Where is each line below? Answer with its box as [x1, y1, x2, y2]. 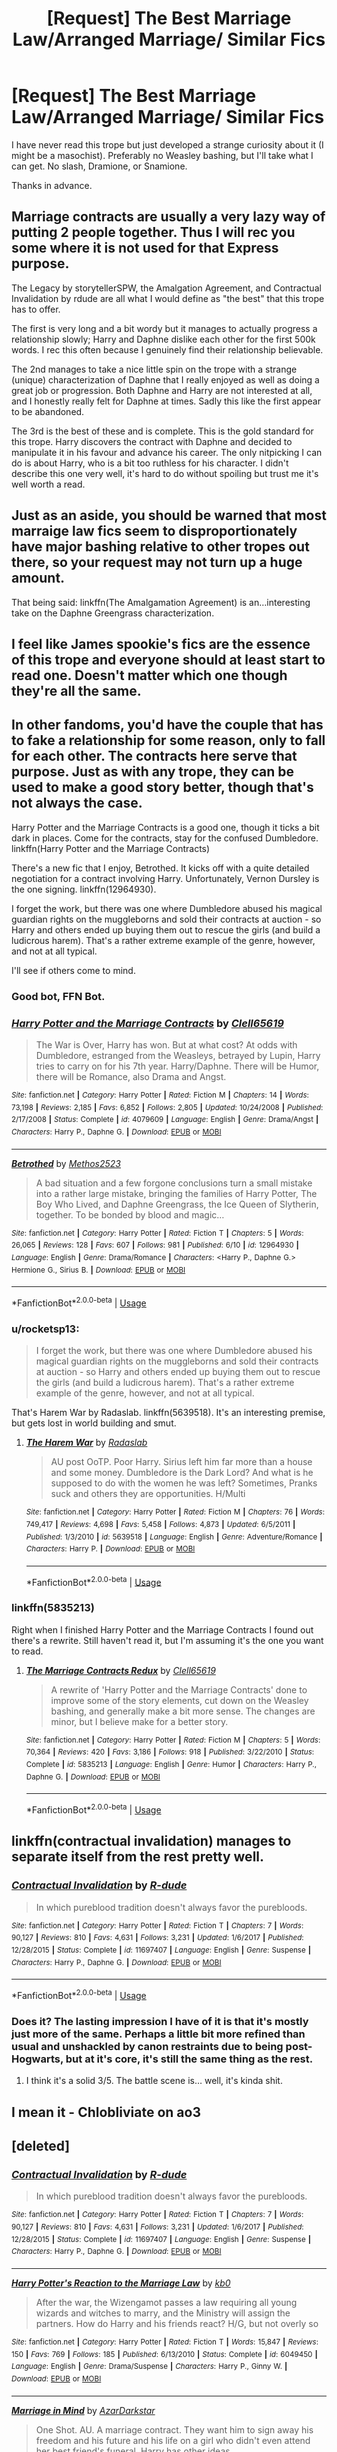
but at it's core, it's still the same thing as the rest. [65, 2052, 314, 2066]
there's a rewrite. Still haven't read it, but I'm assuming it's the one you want [11, 1634, 324, 1646]
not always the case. [11, 795, 143, 812]
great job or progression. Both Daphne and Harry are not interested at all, [11, 384, 313, 396]
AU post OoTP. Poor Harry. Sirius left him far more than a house [50, 1456, 313, 1468]
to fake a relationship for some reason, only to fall [11, 732, 326, 749]
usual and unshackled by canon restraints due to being [11, 2039, 284, 2053]
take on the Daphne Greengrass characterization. [11, 607, 215, 619]
